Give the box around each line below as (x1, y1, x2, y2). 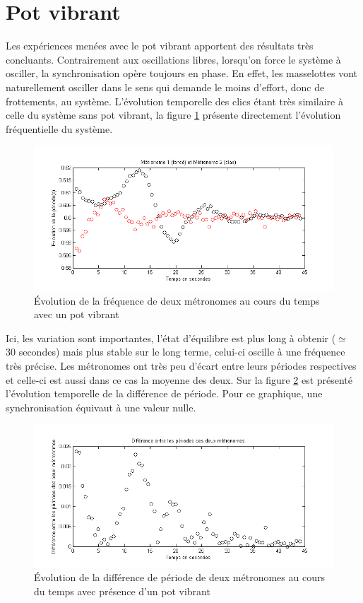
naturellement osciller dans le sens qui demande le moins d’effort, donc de (6, 79, 325, 94)
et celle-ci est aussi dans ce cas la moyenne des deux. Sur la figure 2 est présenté (6, 372, 353, 387)
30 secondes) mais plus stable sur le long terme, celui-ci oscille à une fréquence (6, 344, 345, 359)
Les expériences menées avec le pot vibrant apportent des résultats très (6, 38, 314, 53)
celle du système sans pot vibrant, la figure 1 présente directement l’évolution (6, 107, 341, 122)
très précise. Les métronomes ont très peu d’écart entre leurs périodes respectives (6, 358, 357, 373)
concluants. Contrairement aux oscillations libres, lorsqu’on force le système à (6, 52, 341, 66)
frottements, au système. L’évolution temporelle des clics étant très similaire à (6, 93, 343, 108)
